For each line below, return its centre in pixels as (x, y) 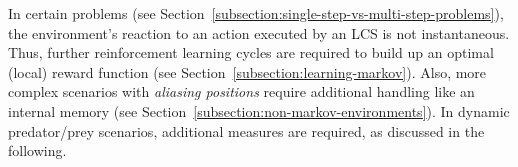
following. (37, 150)
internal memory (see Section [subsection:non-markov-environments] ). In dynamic (259, 110)
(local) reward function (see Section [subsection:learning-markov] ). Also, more (247, 71)
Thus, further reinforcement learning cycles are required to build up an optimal (251, 52)
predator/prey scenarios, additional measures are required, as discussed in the (246, 130)
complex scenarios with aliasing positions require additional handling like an (241, 91)
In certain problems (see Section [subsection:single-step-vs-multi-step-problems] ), (256, 13)
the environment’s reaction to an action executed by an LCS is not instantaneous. (259, 32)
